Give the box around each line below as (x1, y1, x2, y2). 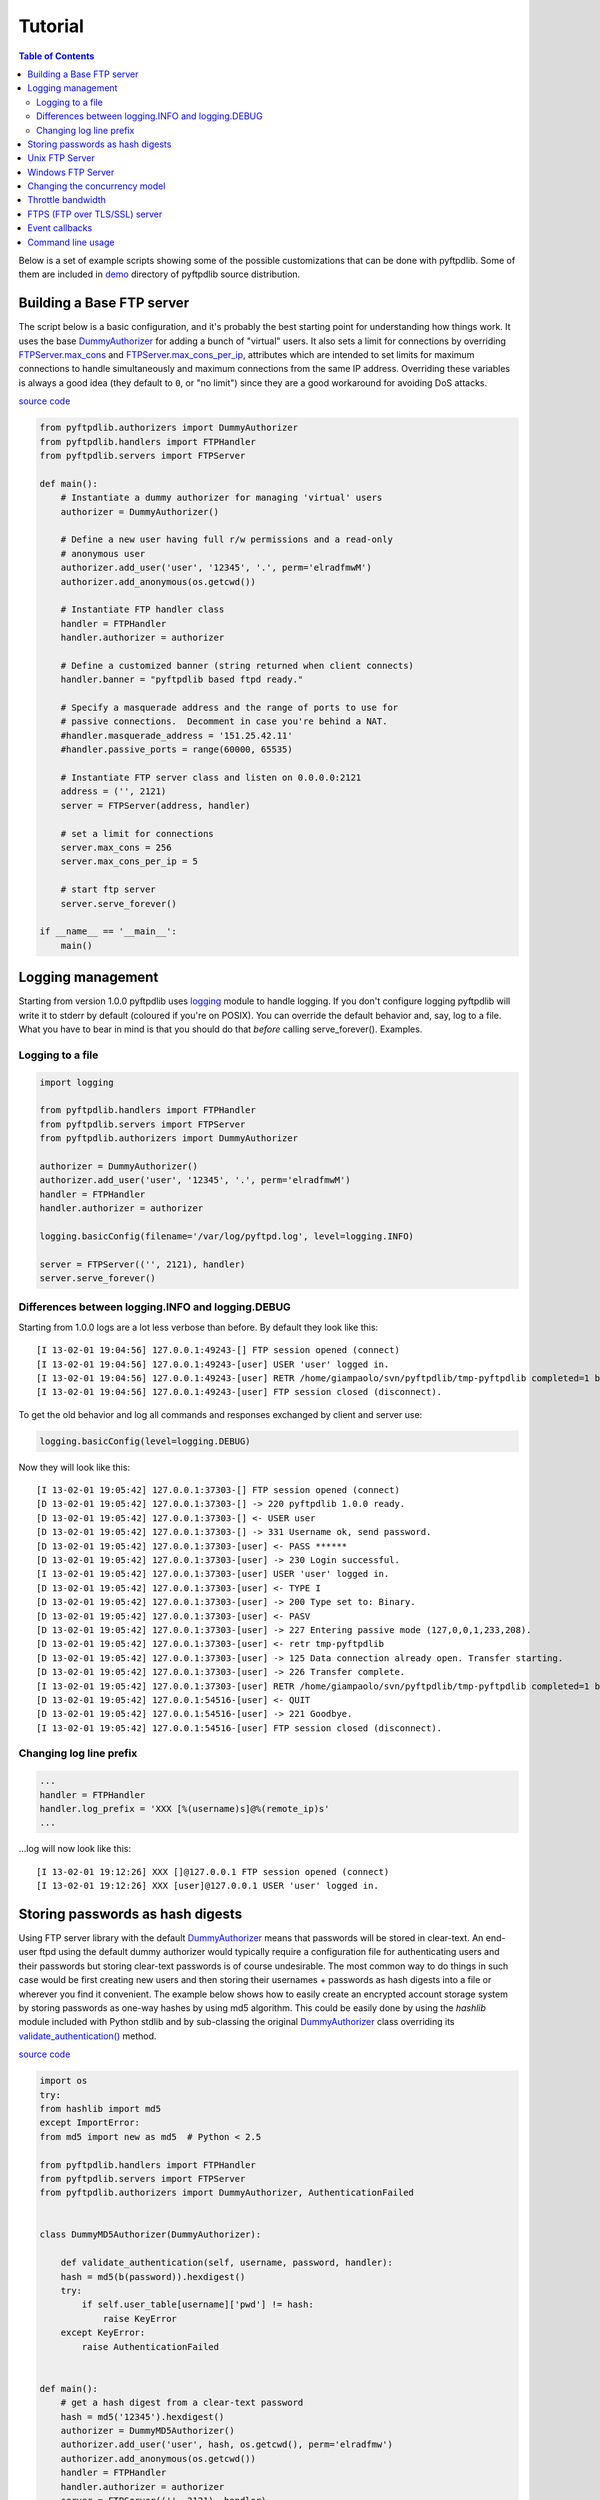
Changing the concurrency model (27, 180, 166, 192)
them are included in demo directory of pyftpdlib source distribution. (18, 268, 301, 280)
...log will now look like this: (18, 1843, 132, 1855)
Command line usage (27, 236, 115, 248)
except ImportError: (39, 2117, 140, 2129)
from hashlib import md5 (39, 2103, 162, 2114)
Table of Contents (18, 50, 95, 62)
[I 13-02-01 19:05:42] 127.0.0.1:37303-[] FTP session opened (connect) (36, 1485, 400, 1496)
